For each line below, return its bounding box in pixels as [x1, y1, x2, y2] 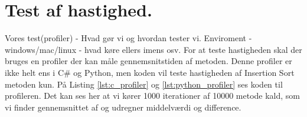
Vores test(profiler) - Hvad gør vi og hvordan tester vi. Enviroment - [5, 32, 252, 44]
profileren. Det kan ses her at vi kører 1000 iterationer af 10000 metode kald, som [5, 89, 301, 102]
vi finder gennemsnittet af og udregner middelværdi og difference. [5, 101, 241, 113]
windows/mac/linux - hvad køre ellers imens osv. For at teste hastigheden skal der [5, 43, 302, 55]
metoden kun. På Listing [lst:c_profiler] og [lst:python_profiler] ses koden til [5, 78, 283, 90]
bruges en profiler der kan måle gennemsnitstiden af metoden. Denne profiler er [5, 55, 292, 67]
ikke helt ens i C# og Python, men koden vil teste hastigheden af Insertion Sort [5, 66, 295, 78]
